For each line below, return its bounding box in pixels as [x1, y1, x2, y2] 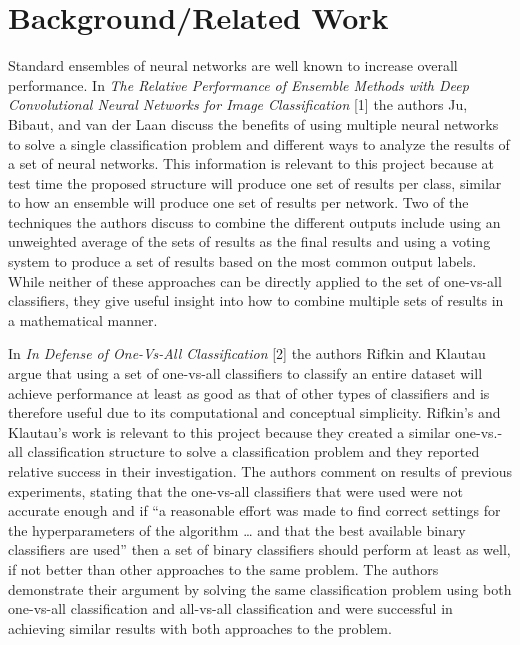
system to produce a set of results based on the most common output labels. [8, 251, 477, 272]
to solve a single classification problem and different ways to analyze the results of [8, 133, 510, 154]
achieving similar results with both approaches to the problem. [8, 617, 392, 638]
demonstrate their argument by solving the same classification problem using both [8, 578, 512, 599]
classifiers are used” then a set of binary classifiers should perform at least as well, [8, 539, 511, 560]
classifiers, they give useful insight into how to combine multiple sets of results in [8, 290, 504, 311]
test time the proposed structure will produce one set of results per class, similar [8, 172, 502, 193]
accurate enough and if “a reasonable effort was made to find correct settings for [8, 500, 501, 521]
